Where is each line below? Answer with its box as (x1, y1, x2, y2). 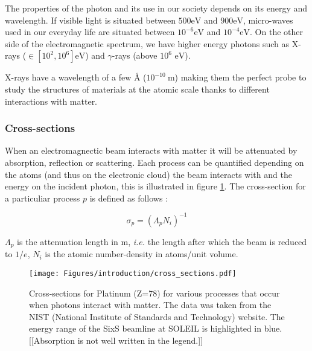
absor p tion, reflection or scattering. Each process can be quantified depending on (5, 156, 304, 168)
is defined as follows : (89, 191, 168, 204)
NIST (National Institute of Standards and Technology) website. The (29, 310, 285, 323)
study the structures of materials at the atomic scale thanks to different (5, 82, 270, 95)
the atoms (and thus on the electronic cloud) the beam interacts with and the (5, 168, 292, 180)
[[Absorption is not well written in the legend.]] (29, 333, 203, 346)
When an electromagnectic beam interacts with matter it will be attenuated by (5, 144, 298, 157)
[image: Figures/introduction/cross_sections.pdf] (29, 269, 237, 278)
